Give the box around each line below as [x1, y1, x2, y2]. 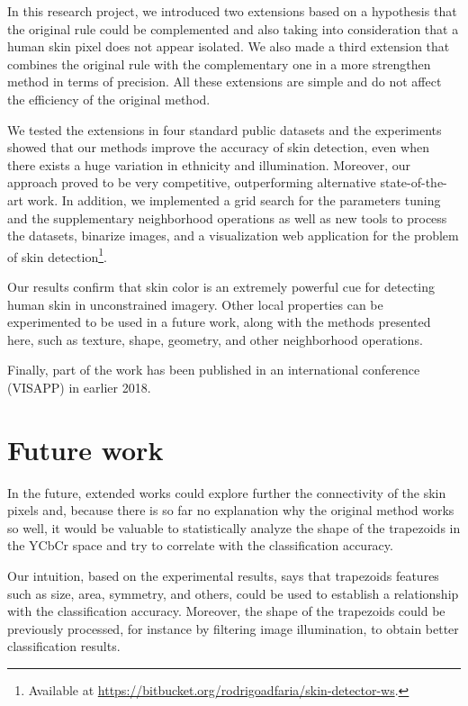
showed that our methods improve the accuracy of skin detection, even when [7, 138, 429, 157]
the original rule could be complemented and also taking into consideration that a [7, 19, 459, 38]
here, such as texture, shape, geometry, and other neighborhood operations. [7, 330, 423, 348]
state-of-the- [380, 173, 447, 192]
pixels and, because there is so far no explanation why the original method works [7, 501, 454, 520]
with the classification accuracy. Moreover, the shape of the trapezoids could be [7, 602, 445, 620]
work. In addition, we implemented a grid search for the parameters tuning [27, 190, 441, 209]
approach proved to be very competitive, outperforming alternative [7, 173, 376, 192]
